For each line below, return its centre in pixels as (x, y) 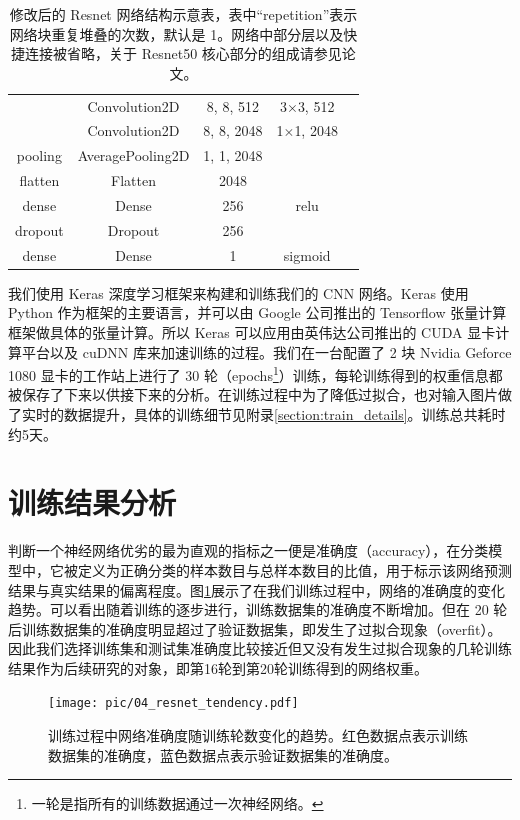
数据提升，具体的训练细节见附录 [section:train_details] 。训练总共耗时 (284, 414)
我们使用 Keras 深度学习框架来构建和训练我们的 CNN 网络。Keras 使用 (238, 292)
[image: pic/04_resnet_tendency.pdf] (173, 703)
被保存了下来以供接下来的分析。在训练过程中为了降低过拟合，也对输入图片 (253, 394)
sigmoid (307, 254)
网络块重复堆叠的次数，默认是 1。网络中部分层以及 (176, 33)
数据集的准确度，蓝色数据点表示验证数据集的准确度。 (223, 754)
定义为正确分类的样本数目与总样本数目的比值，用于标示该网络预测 (294, 569)
